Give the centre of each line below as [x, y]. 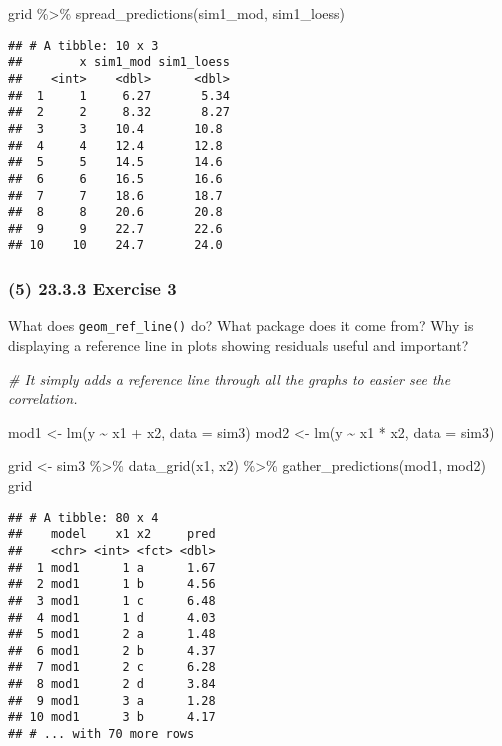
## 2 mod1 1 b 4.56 [112, 584]
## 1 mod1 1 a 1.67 [112, 567]
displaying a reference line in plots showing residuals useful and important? [238, 345]
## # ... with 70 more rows [101, 734]
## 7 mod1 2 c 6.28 [112, 667]
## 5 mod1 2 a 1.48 [112, 634]
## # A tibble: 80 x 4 [83, 517]
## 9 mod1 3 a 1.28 [112, 700]
